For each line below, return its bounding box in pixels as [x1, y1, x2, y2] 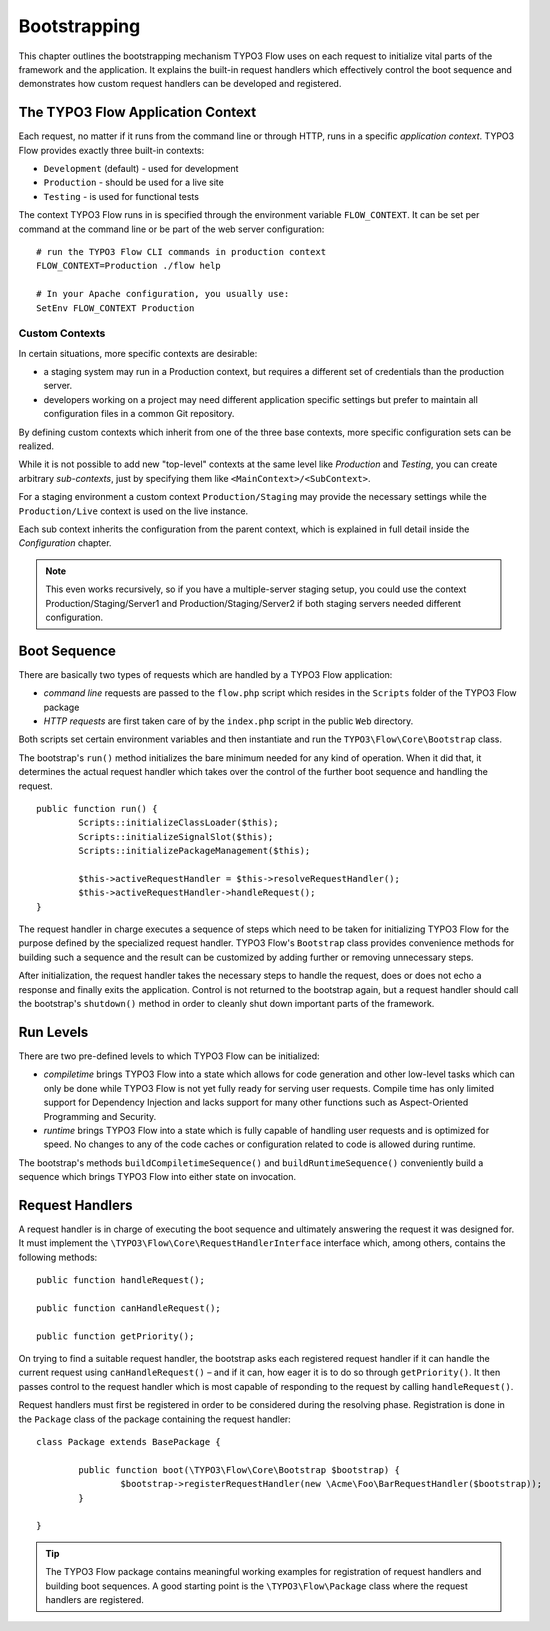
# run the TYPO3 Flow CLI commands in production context [36, 246, 327, 257]
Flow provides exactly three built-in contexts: [18, 144, 205, 156]
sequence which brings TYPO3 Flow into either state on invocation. [18, 1171, 297, 1183]
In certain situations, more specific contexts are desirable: [18, 347, 258, 359]
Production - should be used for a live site [43, 176, 224, 189]
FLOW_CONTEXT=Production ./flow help [36, 260, 222, 272]
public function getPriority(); [36, 1330, 195, 1342]
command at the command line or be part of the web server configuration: [18, 223, 325, 235]
